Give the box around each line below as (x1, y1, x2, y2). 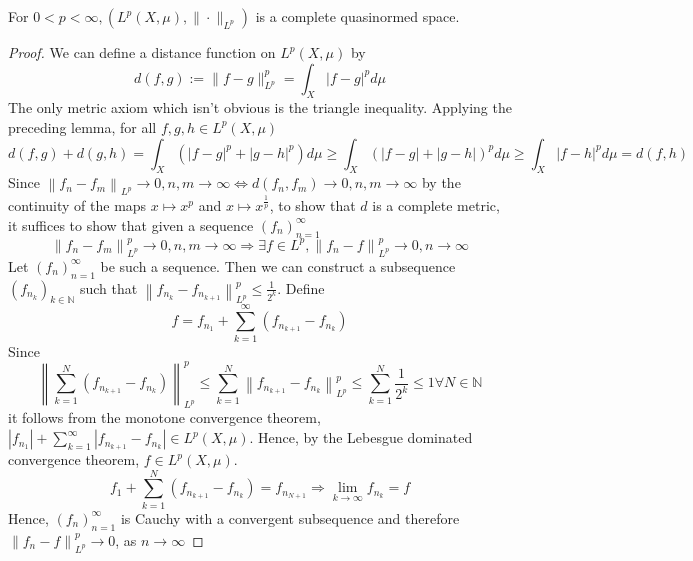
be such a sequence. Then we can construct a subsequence (100, 255, 456, 276)
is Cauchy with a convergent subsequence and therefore (120, 507, 460, 528)
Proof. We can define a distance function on (8, 42, 276, 62)
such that (79, 277, 138, 298)
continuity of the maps (8, 195, 147, 216)
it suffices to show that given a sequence (8, 214, 254, 235)
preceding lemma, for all (8, 116, 157, 137)
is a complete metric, (372, 195, 500, 216)
